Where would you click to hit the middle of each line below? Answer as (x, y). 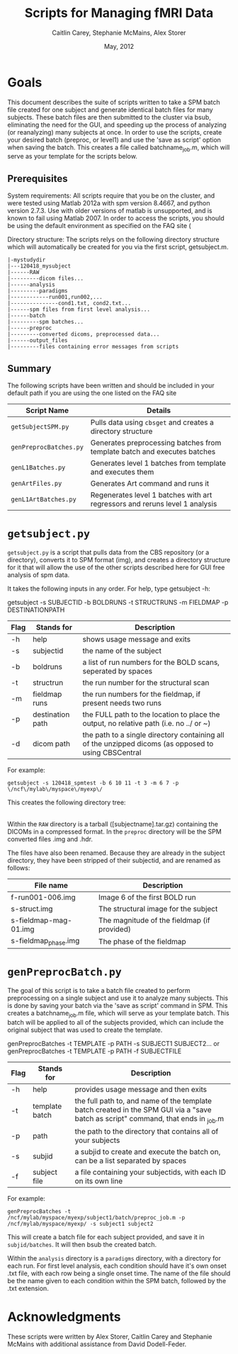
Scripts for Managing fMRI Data (119, 13)
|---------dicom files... (45, 279)
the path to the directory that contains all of (147, 1132)
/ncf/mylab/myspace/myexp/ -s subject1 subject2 (80, 1224)
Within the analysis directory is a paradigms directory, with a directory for (114, 1258)
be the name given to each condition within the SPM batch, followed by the (117, 1281)
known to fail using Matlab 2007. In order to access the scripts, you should (116, 218)
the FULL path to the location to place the (151, 715)
